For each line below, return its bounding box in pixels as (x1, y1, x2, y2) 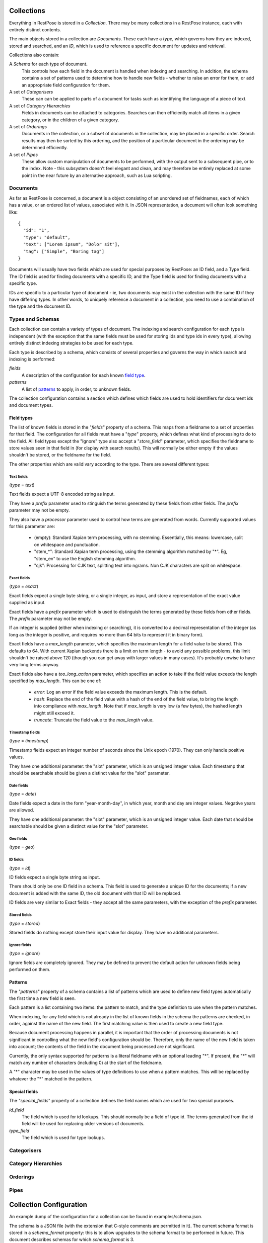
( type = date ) (9, 791, 37, 797)
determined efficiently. (21, 145, 68, 151)
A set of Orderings (9, 123, 47, 129)
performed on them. (9, 967, 51, 973)
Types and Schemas (9, 316, 60, 323)
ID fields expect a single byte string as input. (9, 874, 100, 880)
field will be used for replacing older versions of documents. (21, 1121, 145, 1127)
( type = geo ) (9, 844, 35, 850)
